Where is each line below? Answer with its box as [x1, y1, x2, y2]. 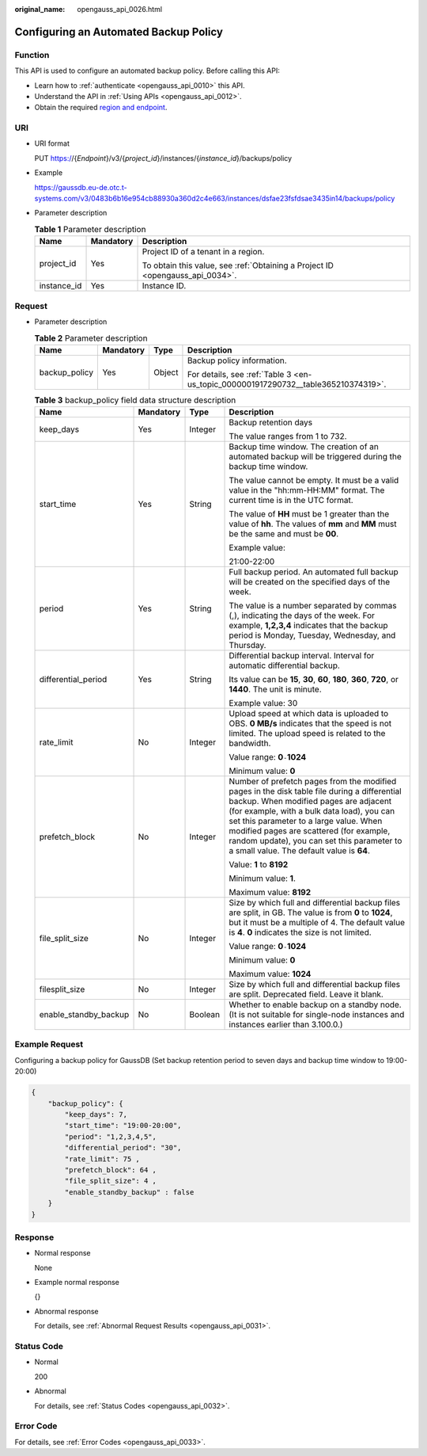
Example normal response [34, 1278, 120, 1287]
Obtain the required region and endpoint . [34, 103, 168, 112]
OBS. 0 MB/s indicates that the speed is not [229, 718, 391, 729]
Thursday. [229, 640, 266, 651]
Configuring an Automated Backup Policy [14, 25, 223, 39]
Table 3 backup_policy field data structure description [34, 394, 236, 406]
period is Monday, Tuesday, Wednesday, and [229, 630, 396, 641]
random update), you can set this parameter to [229, 836, 402, 847]
